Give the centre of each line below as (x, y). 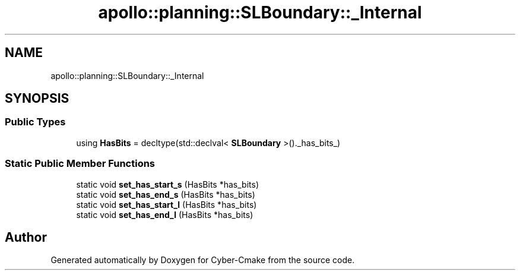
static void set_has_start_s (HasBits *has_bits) (167, 184)
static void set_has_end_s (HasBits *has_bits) (166, 194)
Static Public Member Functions (80, 164)
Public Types (35, 122)
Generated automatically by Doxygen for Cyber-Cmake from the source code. (203, 260)
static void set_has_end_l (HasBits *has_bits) (165, 214)
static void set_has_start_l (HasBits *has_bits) (167, 204)
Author (26, 237)
